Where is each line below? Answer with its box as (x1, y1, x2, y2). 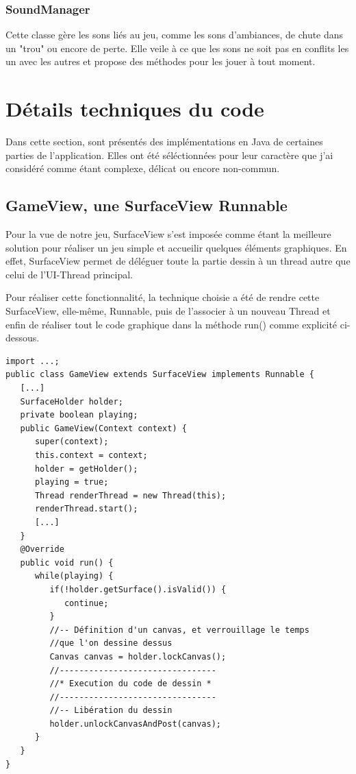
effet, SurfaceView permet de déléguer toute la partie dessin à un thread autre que (5, 254, 351, 268)
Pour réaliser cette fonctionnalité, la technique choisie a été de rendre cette (5, 290, 320, 304)
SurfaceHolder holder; (20, 396, 123, 407)
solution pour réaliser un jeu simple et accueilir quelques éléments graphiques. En (5, 240, 347, 254)
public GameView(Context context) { (20, 423, 187, 433)
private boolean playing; (20, 410, 138, 420)
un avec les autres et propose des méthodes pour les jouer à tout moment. (5, 54, 316, 69)
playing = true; (34, 477, 109, 487)
